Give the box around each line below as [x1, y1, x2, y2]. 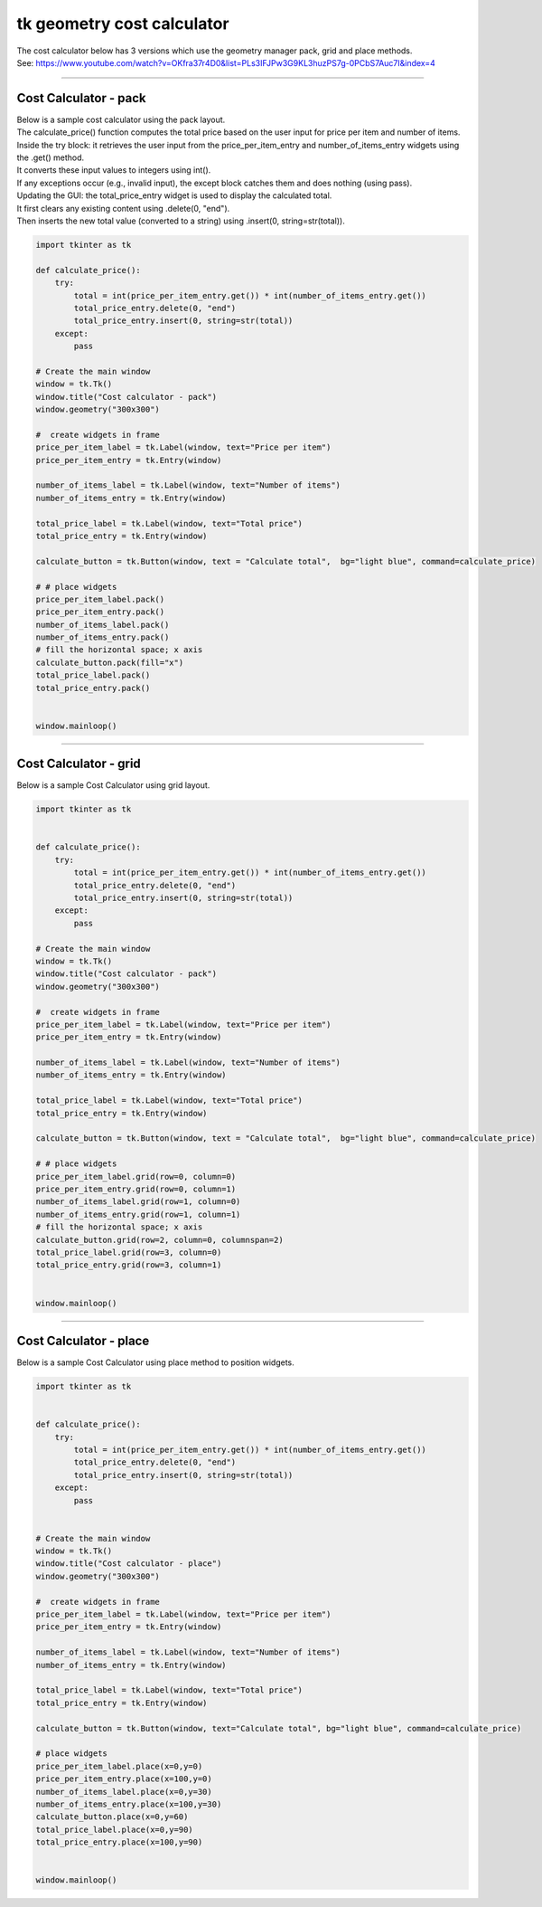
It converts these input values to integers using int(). [16, 165, 211, 176]
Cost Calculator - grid [16, 756, 142, 772]
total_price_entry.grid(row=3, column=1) [35, 1260, 222, 1270]
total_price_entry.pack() [35, 683, 151, 693]
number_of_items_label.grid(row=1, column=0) [35, 1197, 241, 1207]
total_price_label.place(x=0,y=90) [35, 1824, 193, 1835]
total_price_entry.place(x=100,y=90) [35, 1837, 203, 1847]
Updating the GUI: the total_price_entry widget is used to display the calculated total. [16, 190, 332, 201]
